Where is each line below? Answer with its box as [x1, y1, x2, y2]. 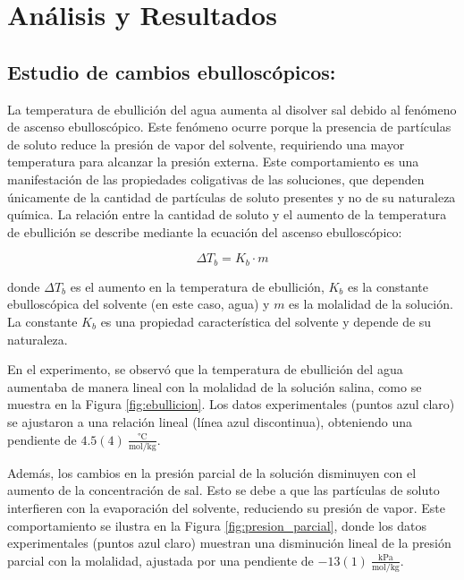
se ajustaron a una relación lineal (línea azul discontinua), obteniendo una [7, 412, 413, 431]
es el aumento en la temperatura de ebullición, [70, 277, 325, 295]
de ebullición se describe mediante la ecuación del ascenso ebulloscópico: [7, 222, 402, 241]
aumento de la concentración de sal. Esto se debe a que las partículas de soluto [7, 481, 440, 499]
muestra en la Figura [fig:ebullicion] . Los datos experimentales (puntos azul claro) [7, 395, 455, 414]
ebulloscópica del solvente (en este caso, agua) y [7, 294, 270, 313]
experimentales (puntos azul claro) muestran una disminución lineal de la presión [7, 533, 451, 552]
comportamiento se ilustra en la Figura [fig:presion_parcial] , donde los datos [7, 516, 427, 534]
